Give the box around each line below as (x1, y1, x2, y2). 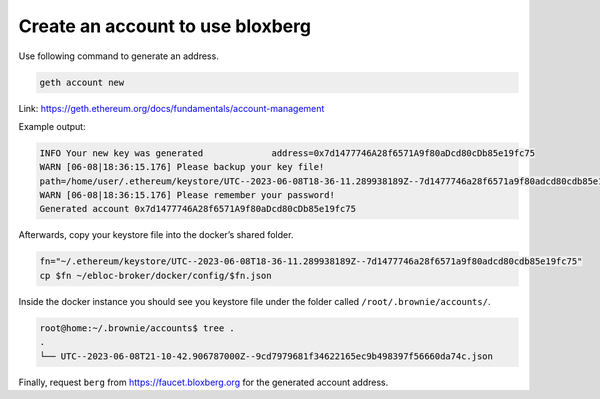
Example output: (18, 120, 86, 132)
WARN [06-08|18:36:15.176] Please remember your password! (39, 190, 335, 201)
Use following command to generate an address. (18, 50, 219, 62)
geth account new (39, 76, 125, 88)
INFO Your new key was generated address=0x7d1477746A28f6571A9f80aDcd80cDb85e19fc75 (39, 147, 535, 159)
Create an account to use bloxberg (18, 15, 312, 37)
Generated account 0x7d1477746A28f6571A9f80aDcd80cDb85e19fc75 (39, 203, 357, 215)
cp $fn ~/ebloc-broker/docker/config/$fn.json (39, 270, 272, 281)
